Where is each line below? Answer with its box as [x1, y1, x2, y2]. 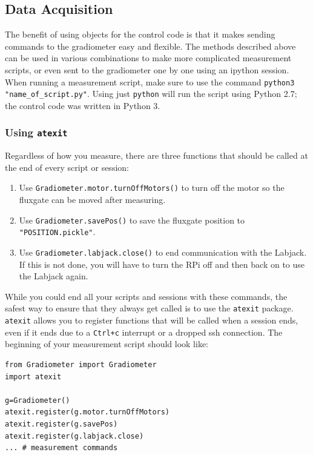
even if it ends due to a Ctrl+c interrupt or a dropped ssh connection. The [5, 325, 283, 338]
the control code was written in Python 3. [5, 99, 160, 111]
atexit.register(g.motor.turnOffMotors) [5, 408, 170, 417]
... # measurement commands [5, 443, 118, 453]
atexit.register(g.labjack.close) [5, 431, 144, 440]
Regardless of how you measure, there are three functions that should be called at [5, 149, 308, 162]
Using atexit [5, 125, 68, 140]
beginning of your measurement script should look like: [5, 337, 208, 350]
